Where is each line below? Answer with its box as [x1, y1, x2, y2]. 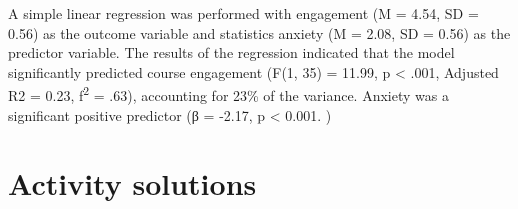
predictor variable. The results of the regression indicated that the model [8, 42, 455, 63]
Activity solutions [8, 163, 257, 204]
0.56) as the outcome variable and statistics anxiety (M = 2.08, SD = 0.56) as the [8, 22, 511, 43]
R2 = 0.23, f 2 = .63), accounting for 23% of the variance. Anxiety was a [8, 82, 449, 106]
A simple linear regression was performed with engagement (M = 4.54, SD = [8, 3, 479, 23]
